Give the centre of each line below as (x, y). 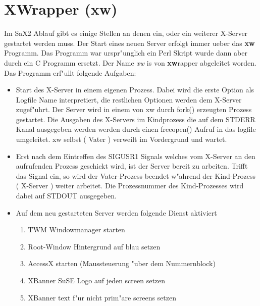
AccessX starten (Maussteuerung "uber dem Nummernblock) (122, 263)
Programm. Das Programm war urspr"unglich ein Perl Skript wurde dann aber (126, 53)
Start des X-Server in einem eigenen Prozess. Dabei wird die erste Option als (135, 90)
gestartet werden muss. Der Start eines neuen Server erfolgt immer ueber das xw (129, 43)
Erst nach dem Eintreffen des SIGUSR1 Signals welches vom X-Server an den (136, 156)
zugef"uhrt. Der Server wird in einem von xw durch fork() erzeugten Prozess (134, 109)
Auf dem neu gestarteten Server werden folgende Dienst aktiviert (116, 212)
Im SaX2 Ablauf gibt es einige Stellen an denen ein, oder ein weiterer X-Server (126, 33)
